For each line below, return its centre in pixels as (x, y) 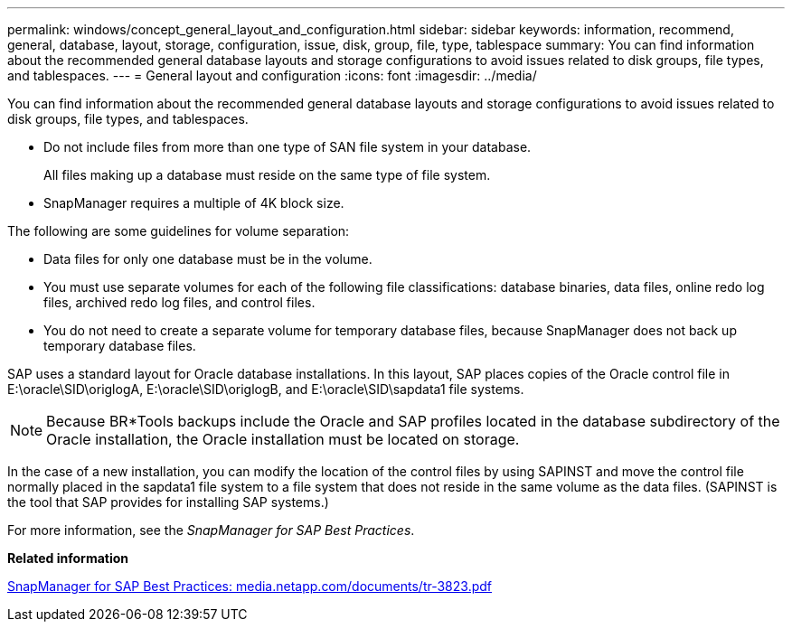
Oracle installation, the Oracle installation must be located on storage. (283, 439)
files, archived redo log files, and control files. (179, 302)
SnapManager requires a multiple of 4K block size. (194, 203)
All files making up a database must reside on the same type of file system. (267, 175)
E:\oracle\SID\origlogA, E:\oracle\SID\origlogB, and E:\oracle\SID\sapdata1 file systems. (266, 389)
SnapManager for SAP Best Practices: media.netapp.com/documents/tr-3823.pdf (250, 586)
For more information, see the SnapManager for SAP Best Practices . (211, 530)
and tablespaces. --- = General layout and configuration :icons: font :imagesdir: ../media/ (272, 75)
